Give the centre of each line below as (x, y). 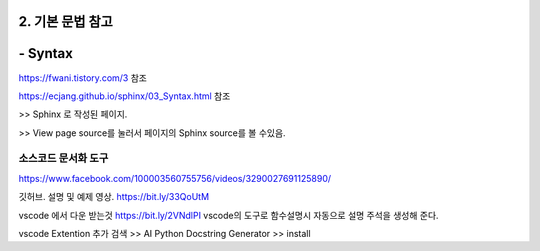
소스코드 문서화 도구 (63, 158)
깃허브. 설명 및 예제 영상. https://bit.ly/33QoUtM (114, 197)
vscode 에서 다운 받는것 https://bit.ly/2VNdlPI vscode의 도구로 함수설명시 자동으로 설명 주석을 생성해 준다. (228, 215)
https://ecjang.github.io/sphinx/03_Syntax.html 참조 (124, 96)
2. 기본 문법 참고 (66, 21)
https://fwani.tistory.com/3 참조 (82, 77)
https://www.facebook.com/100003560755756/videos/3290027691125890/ (175, 178)
